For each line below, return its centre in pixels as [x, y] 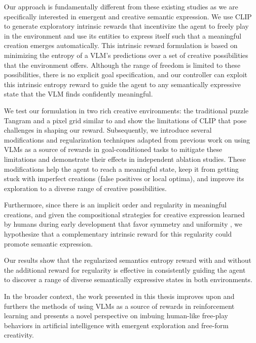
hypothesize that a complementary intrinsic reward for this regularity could [118, 234]
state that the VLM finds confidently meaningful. [78, 94]
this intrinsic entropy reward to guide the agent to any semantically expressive [123, 84]
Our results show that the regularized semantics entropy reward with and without [128, 260]
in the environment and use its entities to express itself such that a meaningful [123, 35]
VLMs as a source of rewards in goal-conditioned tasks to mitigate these [113, 149]
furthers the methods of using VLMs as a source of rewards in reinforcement [119, 306]
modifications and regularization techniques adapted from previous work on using [127, 139]
